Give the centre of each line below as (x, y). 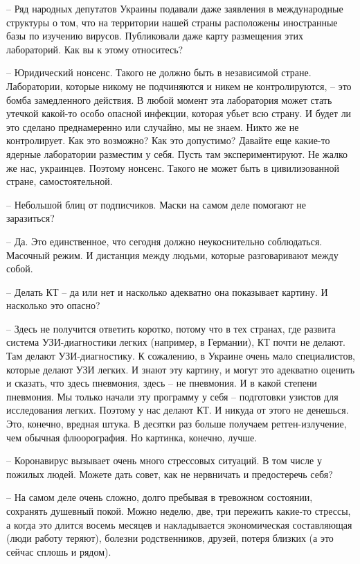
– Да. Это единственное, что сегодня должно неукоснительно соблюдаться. (164, 241)
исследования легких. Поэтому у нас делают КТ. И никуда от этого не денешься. (178, 410)
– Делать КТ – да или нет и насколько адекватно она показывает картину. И (167, 291)
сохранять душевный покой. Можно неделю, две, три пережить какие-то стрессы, (179, 511)
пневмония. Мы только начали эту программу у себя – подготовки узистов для (172, 396)
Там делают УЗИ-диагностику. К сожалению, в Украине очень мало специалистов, (181, 356)
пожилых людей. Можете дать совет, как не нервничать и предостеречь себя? (170, 474)
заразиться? (30, 218)
